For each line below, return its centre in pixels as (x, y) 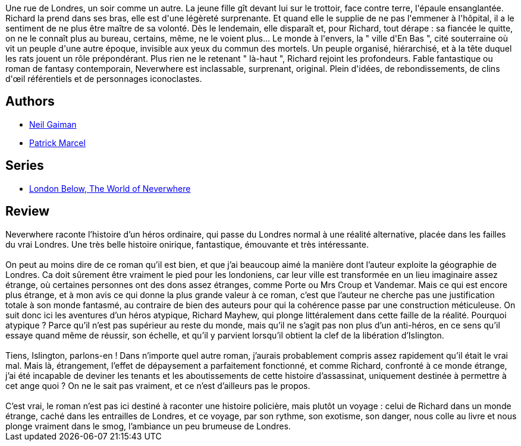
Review (28, 211)
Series (25, 166)
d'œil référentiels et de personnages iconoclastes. (104, 79)
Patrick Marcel (57, 143)
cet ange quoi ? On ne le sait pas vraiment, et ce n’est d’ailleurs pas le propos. (158, 385)
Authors (30, 102)
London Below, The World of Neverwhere (110, 188)
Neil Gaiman (53, 124)
